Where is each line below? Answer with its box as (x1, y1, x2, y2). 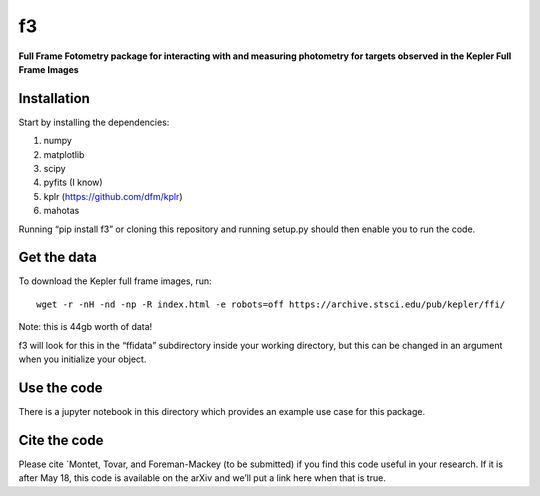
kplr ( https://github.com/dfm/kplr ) (43, 190, 184, 202)
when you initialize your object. (18, 353, 147, 365)
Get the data (18, 249, 97, 266)
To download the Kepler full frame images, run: (18, 275, 212, 287)
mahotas (43, 205, 80, 217)
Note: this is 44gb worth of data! (18, 321, 153, 333)
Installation (18, 90, 90, 107)
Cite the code (18, 431, 104, 449)
